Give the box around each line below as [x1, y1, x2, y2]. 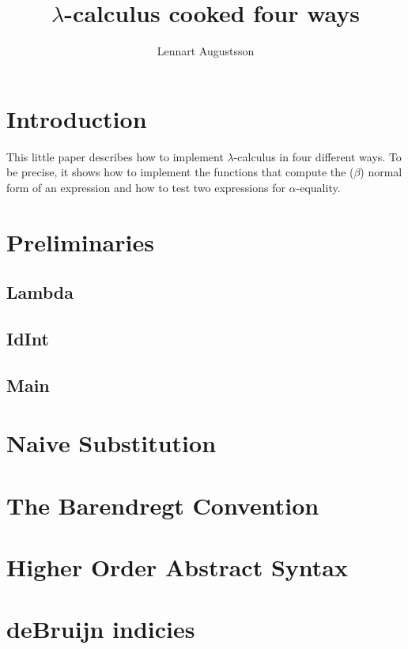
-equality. [296, 179, 341, 195]
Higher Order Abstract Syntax [6, 551, 348, 583]
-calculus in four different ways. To [233, 148, 402, 164]
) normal [360, 164, 402, 180]
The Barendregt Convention [6, 489, 319, 521]
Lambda [6, 280, 74, 304]
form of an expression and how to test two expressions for [6, 179, 285, 195]
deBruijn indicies [6, 613, 195, 645]
